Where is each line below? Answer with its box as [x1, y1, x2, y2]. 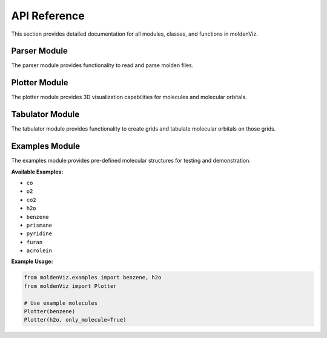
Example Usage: [11, 258, 53, 265]
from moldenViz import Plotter [24, 282, 117, 290]
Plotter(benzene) [24, 308, 76, 315]
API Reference [11, 9, 85, 22]
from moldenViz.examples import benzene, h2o [24, 274, 162, 281]
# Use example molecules [24, 299, 98, 307]
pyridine [26, 230, 53, 237]
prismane [26, 221, 53, 229]
